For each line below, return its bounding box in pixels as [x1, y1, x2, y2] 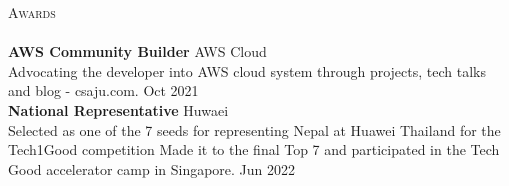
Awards [8, 2, 56, 22]
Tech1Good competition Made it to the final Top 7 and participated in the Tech [8, 139, 500, 160]
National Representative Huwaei [8, 99, 229, 120]
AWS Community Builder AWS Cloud [8, 41, 267, 62]
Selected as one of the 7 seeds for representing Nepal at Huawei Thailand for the [8, 119, 501, 140]
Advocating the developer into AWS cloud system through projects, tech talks [8, 60, 486, 81]
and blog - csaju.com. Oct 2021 [8, 80, 199, 101]
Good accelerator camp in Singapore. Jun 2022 [8, 158, 296, 179]
